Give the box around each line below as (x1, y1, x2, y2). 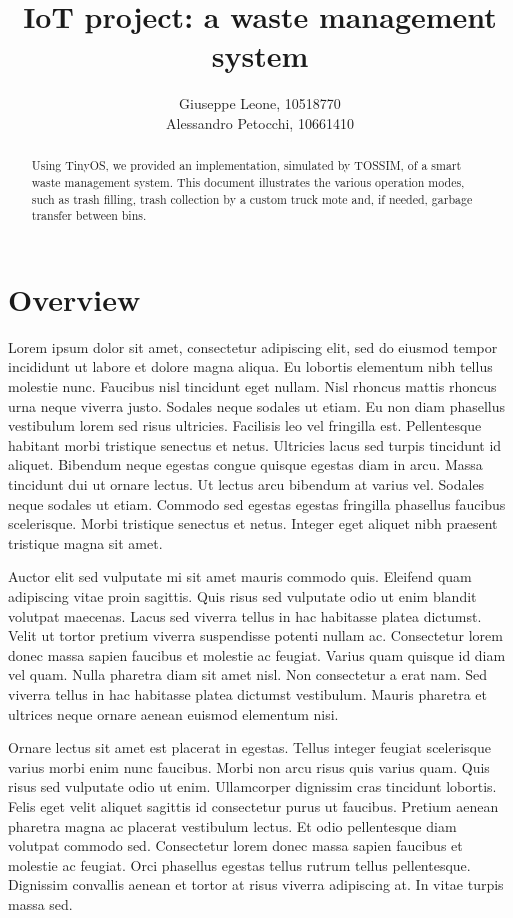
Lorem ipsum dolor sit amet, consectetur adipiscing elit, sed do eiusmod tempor (8, 336, 498, 357)
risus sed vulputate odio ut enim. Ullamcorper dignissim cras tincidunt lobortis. (8, 776, 497, 797)
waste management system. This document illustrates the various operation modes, (31, 173, 465, 190)
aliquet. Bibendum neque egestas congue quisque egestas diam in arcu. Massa (8, 454, 483, 475)
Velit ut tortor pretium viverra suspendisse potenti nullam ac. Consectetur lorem (8, 625, 503, 646)
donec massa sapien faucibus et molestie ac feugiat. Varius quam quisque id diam (8, 644, 506, 665)
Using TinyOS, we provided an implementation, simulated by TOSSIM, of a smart (31, 157, 462, 174)
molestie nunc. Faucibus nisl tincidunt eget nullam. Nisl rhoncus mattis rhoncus (8, 376, 497, 397)
